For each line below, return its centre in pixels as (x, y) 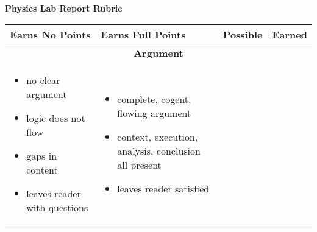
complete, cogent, (154, 99)
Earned (290, 34)
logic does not (56, 118)
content (42, 169)
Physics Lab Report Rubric (64, 8)
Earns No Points (50, 34)
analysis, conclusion (159, 150)
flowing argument (154, 113)
